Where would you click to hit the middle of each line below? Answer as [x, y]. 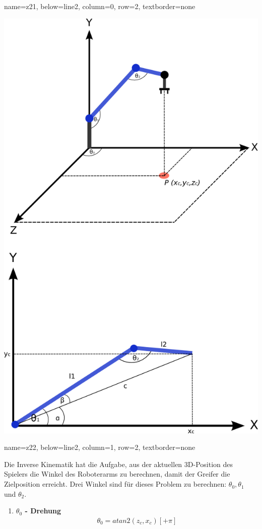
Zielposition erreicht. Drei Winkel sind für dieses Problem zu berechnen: [115, 484]
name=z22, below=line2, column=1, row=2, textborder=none [100, 447]
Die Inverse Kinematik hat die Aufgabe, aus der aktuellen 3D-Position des [119, 464]
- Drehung [43, 511]
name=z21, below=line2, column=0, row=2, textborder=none [100, 6]
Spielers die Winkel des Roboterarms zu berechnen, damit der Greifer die [117, 474]
